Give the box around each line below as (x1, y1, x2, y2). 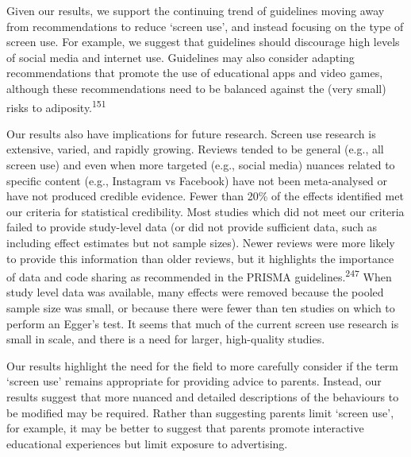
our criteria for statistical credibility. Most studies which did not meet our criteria (6, 203, 405, 219)
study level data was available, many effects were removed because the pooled (6, 284, 384, 300)
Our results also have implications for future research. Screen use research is (6, 125, 376, 141)
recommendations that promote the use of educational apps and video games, (6, 64, 383, 81)
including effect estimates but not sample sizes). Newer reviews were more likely (6, 234, 395, 250)
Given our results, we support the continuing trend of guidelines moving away (6, 2, 385, 18)
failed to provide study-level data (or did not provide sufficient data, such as (6, 219, 378, 235)
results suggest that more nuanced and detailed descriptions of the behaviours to (6, 388, 399, 405)
